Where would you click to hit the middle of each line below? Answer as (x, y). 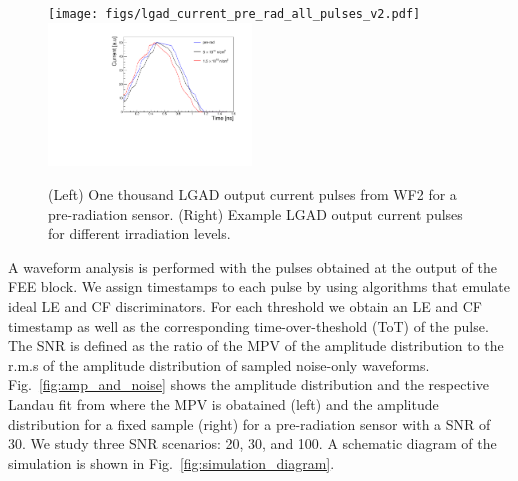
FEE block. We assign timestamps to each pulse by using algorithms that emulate (259, 286)
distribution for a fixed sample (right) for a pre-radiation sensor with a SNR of (249, 423)
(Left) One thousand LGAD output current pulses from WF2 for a (252, 194)
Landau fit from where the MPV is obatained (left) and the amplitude (223, 404)
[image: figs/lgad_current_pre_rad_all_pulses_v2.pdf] (234, 14)
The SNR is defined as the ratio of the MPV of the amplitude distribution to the (256, 345)
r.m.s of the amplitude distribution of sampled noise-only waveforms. (219, 364)
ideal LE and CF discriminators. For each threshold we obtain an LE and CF (245, 306)
